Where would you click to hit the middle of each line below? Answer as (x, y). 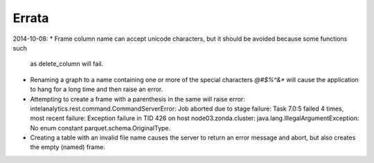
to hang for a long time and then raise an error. (97, 89)
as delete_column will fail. (67, 64)
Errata (31, 18)
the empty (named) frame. (68, 147)
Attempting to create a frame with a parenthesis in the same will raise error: (137, 99)
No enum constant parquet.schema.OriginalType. (100, 128)
